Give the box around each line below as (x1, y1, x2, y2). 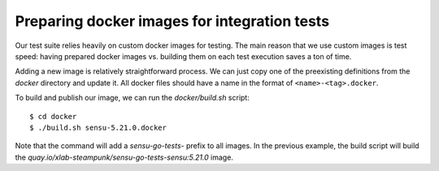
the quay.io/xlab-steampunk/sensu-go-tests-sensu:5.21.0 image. (15, 152, 233, 162)
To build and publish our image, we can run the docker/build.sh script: (15, 93, 250, 103)
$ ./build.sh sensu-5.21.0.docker (29, 122, 167, 132)
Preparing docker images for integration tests (15, 12, 329, 30)
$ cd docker (29, 112, 77, 121)
